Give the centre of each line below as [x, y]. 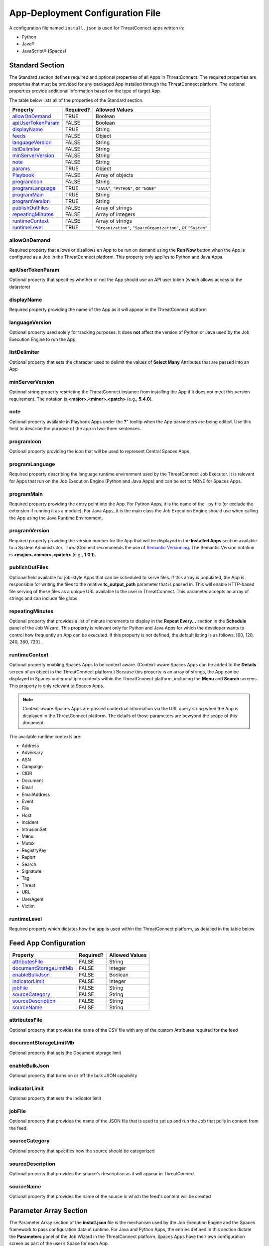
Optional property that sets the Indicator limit [55, 1098]
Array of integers [115, 214]
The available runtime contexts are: [45, 736]
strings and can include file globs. [44, 598]
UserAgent [33, 899]
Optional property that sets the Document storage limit [65, 1053]
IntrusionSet [34, 829]
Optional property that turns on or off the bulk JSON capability [73, 1075]
